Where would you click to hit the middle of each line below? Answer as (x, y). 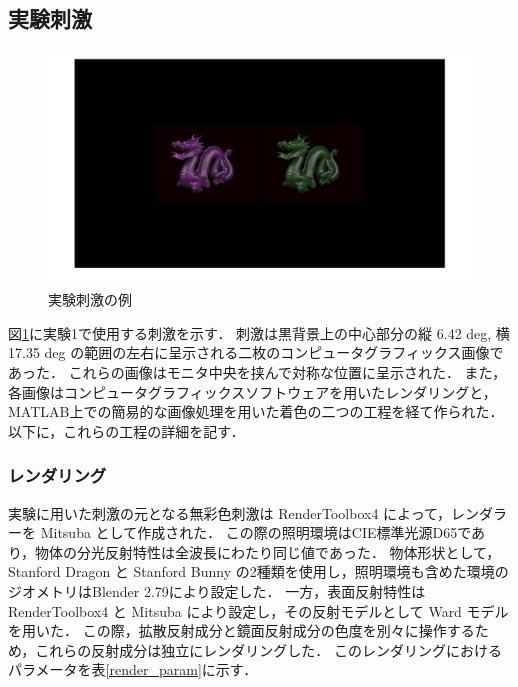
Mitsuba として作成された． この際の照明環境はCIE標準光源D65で (256, 532)
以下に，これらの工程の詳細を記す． (126, 430)
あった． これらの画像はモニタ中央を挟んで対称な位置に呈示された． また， (257, 371)
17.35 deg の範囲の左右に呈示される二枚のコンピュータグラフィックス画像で (256, 352)
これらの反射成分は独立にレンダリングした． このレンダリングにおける (268, 649)
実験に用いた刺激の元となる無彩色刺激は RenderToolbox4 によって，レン (243, 512)
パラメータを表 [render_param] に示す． (133, 669)
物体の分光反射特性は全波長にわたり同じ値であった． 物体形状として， (268, 551)
